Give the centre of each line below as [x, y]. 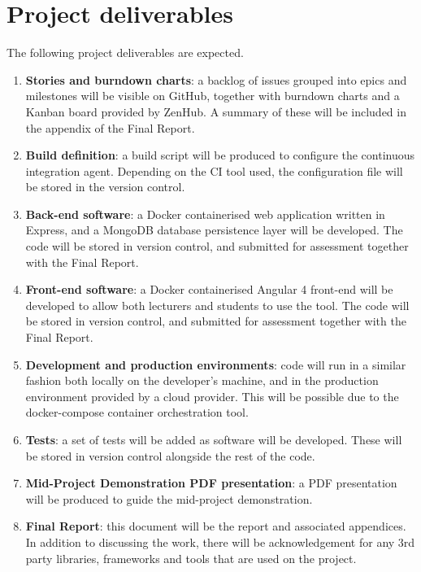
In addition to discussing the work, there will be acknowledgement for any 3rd [220, 541]
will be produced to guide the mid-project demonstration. [169, 498]
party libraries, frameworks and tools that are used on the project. [191, 558]
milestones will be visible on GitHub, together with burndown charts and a [213, 96]
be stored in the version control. [105, 187]
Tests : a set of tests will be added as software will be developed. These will [214, 439]
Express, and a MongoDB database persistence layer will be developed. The [214, 230]
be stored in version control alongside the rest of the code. [170, 455]
